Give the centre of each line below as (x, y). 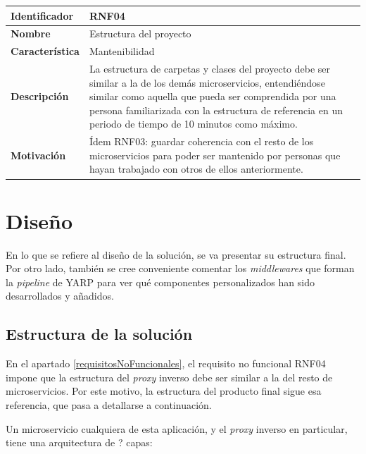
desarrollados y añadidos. (60, 296)
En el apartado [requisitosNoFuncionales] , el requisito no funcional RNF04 (166, 363)
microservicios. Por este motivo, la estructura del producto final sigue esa (164, 391)
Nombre (31, 33)
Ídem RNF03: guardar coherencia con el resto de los (201, 141)
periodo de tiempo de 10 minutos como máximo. (193, 124)
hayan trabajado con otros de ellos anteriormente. (196, 169)
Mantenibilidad (122, 51)
